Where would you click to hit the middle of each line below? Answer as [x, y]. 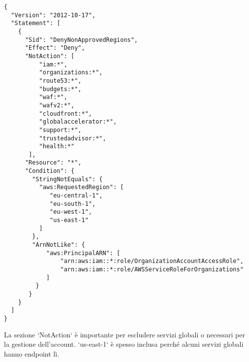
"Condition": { [50, 171]
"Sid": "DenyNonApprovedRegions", [81, 40]
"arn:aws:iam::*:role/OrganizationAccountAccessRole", [152, 261]
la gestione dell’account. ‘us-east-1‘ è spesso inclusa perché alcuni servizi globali [124, 344]
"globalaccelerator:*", [78, 122]
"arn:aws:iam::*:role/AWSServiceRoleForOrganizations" [152, 269]
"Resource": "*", [53, 163]
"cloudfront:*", [65, 114]
